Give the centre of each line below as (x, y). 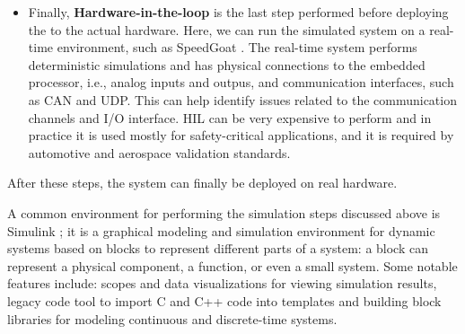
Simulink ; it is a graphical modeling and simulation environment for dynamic (221, 230)
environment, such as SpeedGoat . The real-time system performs (237, 47)
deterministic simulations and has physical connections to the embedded (227, 64)
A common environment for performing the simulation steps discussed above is (224, 212)
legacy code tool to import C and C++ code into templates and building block (224, 300)
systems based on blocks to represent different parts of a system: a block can (218, 248)
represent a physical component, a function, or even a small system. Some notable (232, 265)
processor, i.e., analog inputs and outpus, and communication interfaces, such (241, 82)
